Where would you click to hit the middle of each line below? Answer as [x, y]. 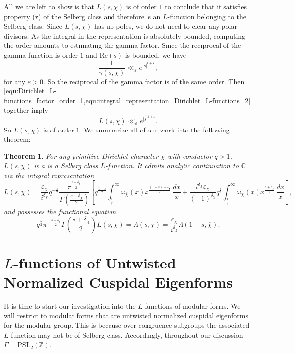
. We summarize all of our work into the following [155, 129]
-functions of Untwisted [95, 262]
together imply [26, 110]
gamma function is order [41, 55]
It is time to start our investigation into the [70, 306]
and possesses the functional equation [60, 211]
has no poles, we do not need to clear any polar [166, 26]
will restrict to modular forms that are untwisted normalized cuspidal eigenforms [126, 315]
